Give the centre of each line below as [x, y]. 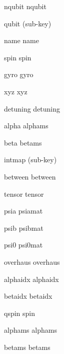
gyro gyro [19, 74]
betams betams [27, 347]
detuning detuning [32, 108]
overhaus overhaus [32, 261]
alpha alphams [26, 126]
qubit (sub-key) [28, 23]
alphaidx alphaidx [31, 279]
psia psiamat [23, 211]
